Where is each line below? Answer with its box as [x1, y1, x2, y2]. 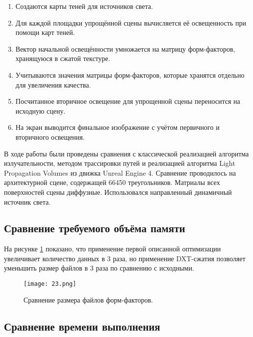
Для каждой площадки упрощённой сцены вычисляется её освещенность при [15, 17, 246, 28]
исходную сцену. [15, 105, 66, 116]
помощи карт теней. [15, 27, 75, 37]
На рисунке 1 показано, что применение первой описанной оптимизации [4, 244, 221, 254]
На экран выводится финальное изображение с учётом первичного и [15, 122, 220, 132]
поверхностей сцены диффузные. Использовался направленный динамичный [4, 186, 232, 197]
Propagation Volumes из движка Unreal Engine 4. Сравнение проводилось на [4, 167, 236, 178]
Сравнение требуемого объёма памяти [4, 220, 185, 236]
